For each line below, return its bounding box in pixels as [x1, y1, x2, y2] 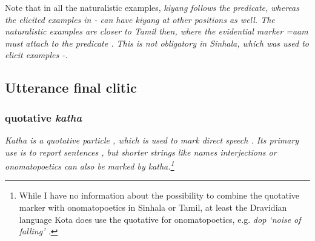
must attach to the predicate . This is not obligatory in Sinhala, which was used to [5, 36, 310, 49]
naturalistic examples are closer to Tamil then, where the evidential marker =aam [5, 25, 308, 38]
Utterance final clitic [5, 78, 137, 97]
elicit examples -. [5, 48, 68, 61]
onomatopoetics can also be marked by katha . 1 [5, 158, 174, 172]
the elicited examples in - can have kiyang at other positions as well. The [5, 13, 275, 25]
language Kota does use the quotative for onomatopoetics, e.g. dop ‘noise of [19, 213, 301, 225]
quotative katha [5, 110, 82, 125]
